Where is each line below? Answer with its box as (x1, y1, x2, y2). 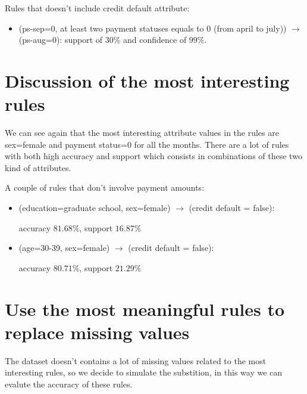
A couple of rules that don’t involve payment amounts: (5, 181, 205, 194)
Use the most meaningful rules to (5, 296, 285, 321)
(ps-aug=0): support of (18, 33, 103, 46)
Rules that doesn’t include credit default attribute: (5, 2, 190, 14)
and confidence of (123, 33, 187, 46)
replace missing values (5, 319, 190, 344)
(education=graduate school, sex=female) (18, 201, 171, 214)
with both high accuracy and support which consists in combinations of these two (5, 150, 302, 162)
